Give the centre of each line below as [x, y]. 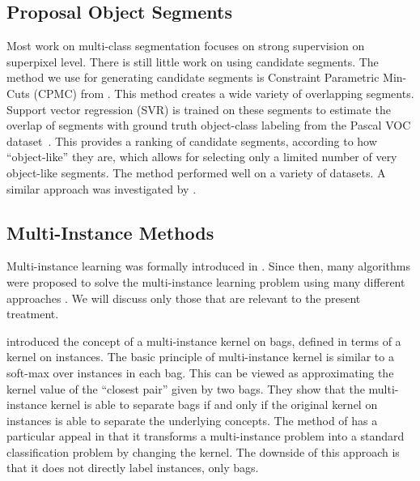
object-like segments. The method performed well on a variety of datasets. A [196, 172]
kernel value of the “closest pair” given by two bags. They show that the [186, 388]
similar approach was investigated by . [102, 188]
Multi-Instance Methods [110, 232]
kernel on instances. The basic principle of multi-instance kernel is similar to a [200, 357]
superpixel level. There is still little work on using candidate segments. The [193, 61]
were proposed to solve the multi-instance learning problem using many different [206, 281]
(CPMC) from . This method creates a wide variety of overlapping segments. [224, 93]
